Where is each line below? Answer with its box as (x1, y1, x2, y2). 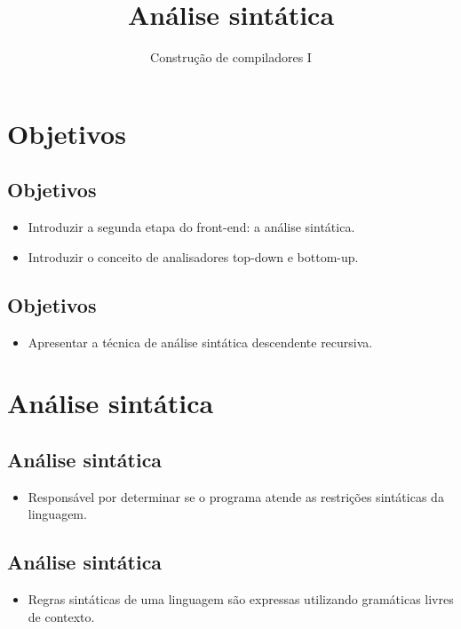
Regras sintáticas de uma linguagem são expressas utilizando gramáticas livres (28, 590, 454, 609)
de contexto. (28, 607, 95, 625)
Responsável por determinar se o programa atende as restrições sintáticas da (28, 487, 444, 506)
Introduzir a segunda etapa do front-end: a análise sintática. (28, 218, 355, 236)
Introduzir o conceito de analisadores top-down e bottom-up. (28, 247, 359, 266)
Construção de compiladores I (150, 48, 312, 67)
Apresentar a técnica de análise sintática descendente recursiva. (28, 332, 373, 351)
